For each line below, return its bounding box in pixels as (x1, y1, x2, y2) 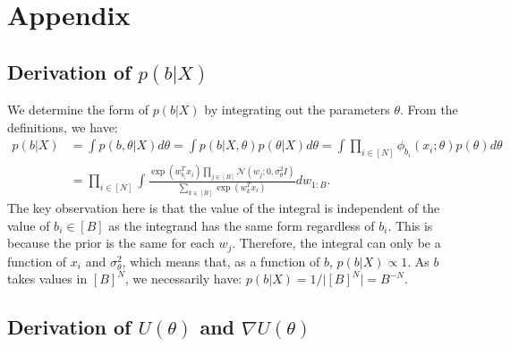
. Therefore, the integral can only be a (232, 233, 441, 252)
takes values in (7, 269, 88, 288)
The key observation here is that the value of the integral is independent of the (7, 198, 440, 216)
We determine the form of (7, 99, 149, 118)
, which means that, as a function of (122, 251, 320, 270)
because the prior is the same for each (7, 233, 215, 252)
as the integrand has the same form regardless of (108, 216, 375, 234)
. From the (400, 99, 458, 118)
